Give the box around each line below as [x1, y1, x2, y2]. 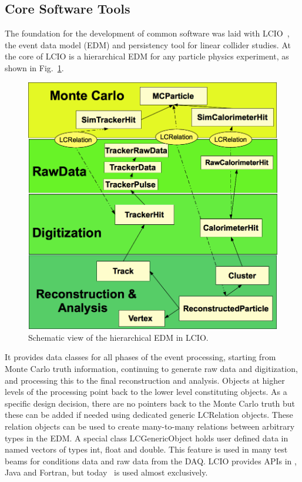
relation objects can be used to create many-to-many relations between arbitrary [5, 420, 295, 432]
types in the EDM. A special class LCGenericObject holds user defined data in [5, 431, 288, 444]
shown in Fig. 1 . [5, 61, 64, 74]
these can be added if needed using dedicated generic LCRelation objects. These [5, 408, 293, 421]
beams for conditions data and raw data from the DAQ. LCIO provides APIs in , [5, 454, 297, 467]
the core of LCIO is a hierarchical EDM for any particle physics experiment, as [5, 50, 289, 62]
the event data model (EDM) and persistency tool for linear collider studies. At [5, 38, 291, 51]
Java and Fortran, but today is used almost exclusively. [5, 466, 208, 478]
